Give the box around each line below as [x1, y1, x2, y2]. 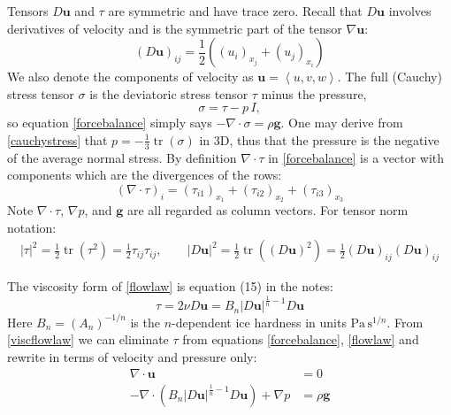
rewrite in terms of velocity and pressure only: [7, 348, 257, 366]
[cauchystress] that [7, 130, 108, 149]
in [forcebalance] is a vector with [268, 148, 445, 166]
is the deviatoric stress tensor [89, 84, 248, 103]
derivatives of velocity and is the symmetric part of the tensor [7, 19, 342, 37]
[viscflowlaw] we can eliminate [7, 330, 169, 349]
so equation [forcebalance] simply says [7, 113, 212, 132]
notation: [7, 218, 57, 236]
